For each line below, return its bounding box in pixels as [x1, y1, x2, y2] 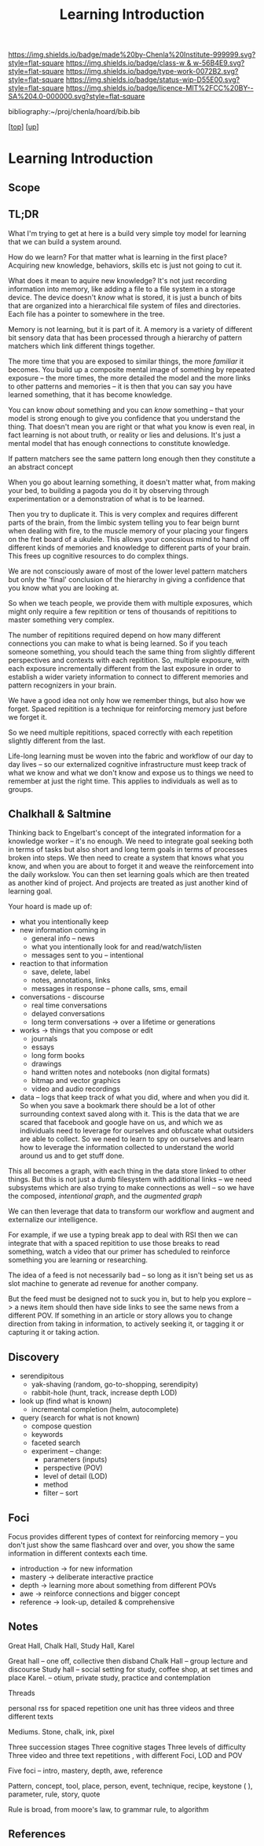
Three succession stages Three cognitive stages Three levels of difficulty [8, 1742, 246, 1752]
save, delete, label [31, 967, 90, 977]
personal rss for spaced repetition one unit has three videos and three [8, 1703, 235, 1712]
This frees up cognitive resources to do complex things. [8, 551, 189, 560]
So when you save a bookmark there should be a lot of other [19, 1101, 216, 1111]
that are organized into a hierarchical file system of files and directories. [8, 300, 241, 310]
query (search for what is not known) [19, 1413, 140, 1423]
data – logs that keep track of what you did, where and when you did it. [19, 1092, 250, 1102]
